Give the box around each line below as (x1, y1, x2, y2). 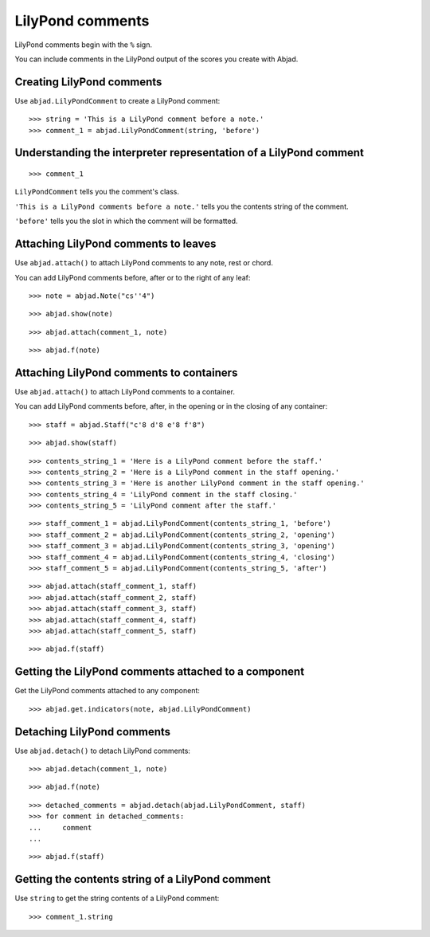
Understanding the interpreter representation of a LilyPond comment (14, 146, 364, 159)
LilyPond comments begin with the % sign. (14, 40, 153, 49)
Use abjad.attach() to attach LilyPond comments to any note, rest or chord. (14, 258, 274, 268)
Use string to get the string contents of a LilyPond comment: (14, 893, 220, 904)
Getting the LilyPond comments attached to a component (14, 665, 305, 679)
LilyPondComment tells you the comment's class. (14, 187, 179, 197)
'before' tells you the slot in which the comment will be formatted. (14, 216, 238, 226)
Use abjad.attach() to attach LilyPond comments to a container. (14, 386, 235, 396)
